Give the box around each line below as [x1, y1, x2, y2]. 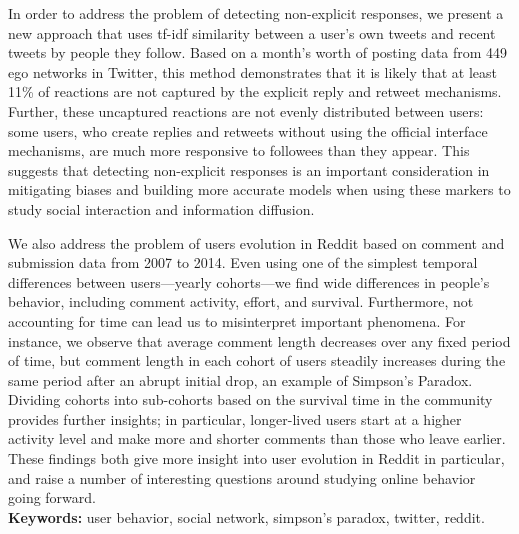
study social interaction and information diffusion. [8, 198, 315, 219]
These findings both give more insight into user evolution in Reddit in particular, [8, 448, 505, 469]
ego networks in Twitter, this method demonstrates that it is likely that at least [8, 61, 497, 82]
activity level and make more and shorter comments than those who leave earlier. [8, 428, 506, 449]
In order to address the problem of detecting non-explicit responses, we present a [8, 3, 504, 23]
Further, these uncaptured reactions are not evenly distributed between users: [8, 100, 484, 121]
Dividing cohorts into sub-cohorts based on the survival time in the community [8, 389, 493, 410]
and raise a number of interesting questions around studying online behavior [8, 467, 476, 488]
